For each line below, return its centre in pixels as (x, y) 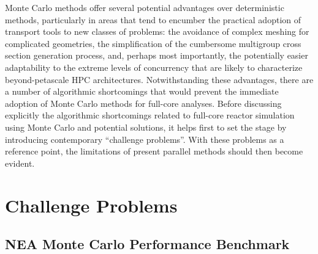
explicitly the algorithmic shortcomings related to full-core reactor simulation (150, 115)
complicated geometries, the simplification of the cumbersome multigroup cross (153, 43)
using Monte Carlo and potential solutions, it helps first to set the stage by (146, 127)
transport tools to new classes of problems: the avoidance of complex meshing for (157, 31)
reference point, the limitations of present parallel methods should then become (154, 151)
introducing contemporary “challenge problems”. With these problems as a (145, 139)
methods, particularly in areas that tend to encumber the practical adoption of (153, 19)
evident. (20, 163)
